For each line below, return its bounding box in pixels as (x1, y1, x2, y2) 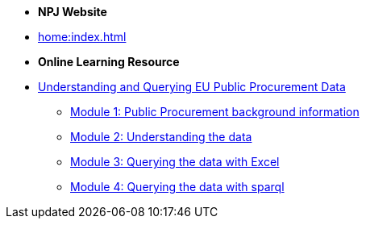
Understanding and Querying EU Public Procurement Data (38, 80, 346, 94)
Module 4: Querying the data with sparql (70, 180, 285, 194)
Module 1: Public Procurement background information (70, 105, 360, 119)
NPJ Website (38, 5, 107, 19)
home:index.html (38, 30, 127, 44)
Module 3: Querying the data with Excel (70, 155, 280, 169)
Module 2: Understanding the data (70, 130, 252, 144)
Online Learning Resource (38, 55, 180, 69)
